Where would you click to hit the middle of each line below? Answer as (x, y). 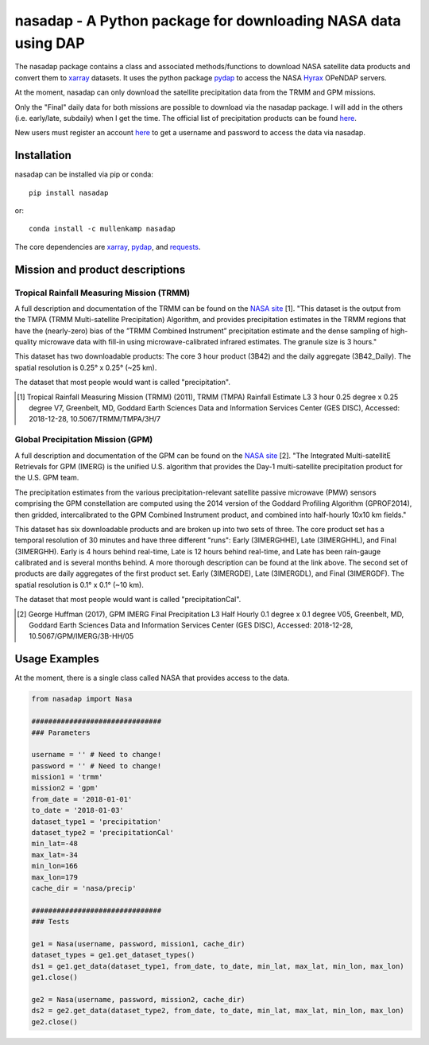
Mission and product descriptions (100, 269)
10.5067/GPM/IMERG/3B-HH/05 (81, 636)
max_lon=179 (55, 877)
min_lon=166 (55, 866)
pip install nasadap (69, 192)
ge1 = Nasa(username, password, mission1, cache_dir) (138, 944)
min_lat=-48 (55, 844)
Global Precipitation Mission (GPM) (84, 440)
